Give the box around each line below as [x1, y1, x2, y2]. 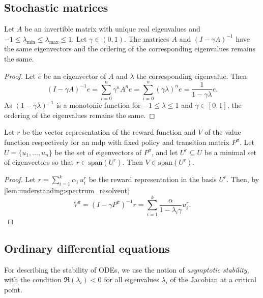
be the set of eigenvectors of [54, 146, 141, 157]
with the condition [4, 274, 62, 285]
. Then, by [226, 174, 259, 185]
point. [4, 284, 22, 294]
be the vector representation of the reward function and [22, 127, 196, 137]
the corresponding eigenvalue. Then [136, 70, 247, 81]
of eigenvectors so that [4, 157, 74, 167]
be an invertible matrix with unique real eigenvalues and [24, 23, 200, 34]
